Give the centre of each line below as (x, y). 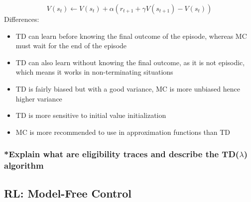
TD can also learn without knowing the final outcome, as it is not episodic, (130, 62)
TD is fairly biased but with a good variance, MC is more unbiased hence (128, 88)
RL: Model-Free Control (68, 193)
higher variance (39, 98)
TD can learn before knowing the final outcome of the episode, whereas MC (131, 36)
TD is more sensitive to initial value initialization (91, 115)
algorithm (24, 165)
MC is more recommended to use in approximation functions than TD (123, 132)
